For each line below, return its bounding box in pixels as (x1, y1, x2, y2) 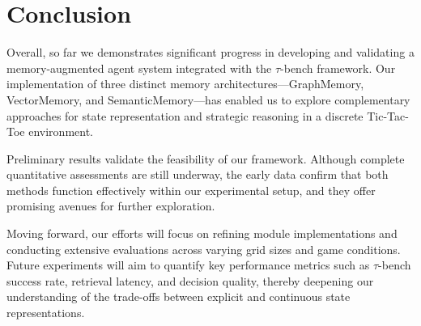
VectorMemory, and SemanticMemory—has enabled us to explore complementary (6, 91, 410, 108)
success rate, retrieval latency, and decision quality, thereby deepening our (6, 272, 374, 289)
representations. (6, 304, 85, 321)
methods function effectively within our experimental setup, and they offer (6, 181, 376, 198)
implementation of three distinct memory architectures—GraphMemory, (6, 75, 364, 92)
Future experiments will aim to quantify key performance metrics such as (6, 256, 370, 273)
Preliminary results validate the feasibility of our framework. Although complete (6, 150, 405, 167)
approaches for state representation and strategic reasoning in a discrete (6, 107, 364, 124)
